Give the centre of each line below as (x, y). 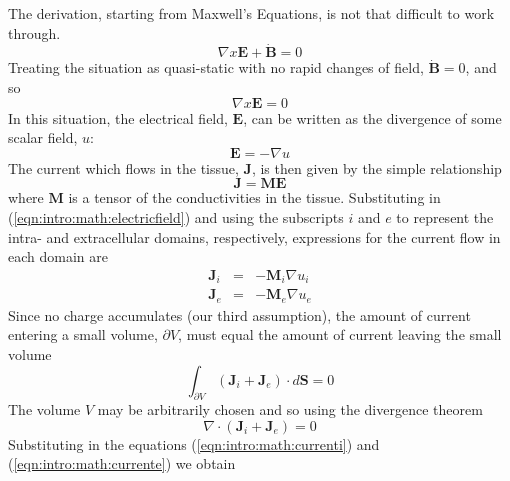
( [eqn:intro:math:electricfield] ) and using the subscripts (176, 216)
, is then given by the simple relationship (376, 167)
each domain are (58, 256)
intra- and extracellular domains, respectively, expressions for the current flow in (254, 236)
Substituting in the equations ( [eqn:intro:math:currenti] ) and (194, 443)
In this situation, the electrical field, (118, 117)
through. (34, 32)
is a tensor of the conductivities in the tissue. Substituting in (254, 197)
